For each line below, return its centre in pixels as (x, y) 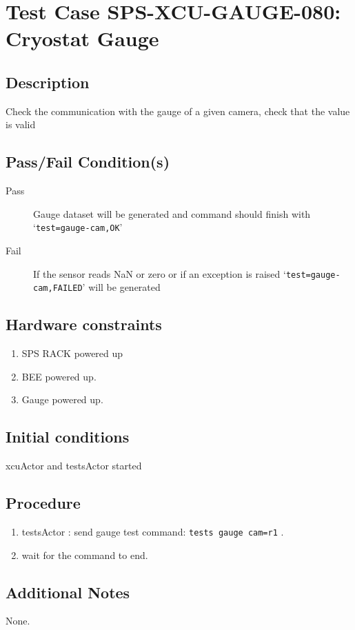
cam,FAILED (58, 288)
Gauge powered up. (62, 399)
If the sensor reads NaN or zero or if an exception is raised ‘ (160, 273)
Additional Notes (68, 592)
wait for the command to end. (85, 555)
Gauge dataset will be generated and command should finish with (172, 213)
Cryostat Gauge (82, 38)
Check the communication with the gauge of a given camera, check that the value (178, 111)
